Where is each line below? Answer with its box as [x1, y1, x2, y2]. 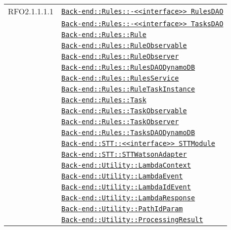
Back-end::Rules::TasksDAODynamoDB [61, 129, 195, 137]
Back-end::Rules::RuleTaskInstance [61, 85, 195, 93]
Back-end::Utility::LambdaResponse [61, 194, 195, 202]
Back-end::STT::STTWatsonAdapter [61, 150, 187, 158]
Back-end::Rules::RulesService [61, 74, 179, 82]
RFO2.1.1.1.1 [8, 5, 54, 17]
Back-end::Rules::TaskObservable [61, 107, 187, 115]
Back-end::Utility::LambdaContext [61, 161, 191, 169]
